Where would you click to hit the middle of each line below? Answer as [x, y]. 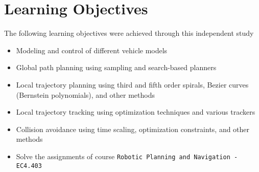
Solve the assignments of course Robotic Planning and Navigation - [127, 156]
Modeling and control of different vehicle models [92, 50]
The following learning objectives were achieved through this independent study [129, 33]
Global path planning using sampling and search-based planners [116, 67]
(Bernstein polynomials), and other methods [85, 94]
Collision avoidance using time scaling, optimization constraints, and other [133, 129]
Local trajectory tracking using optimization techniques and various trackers [136, 112]
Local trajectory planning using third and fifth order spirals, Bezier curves [132, 84]
